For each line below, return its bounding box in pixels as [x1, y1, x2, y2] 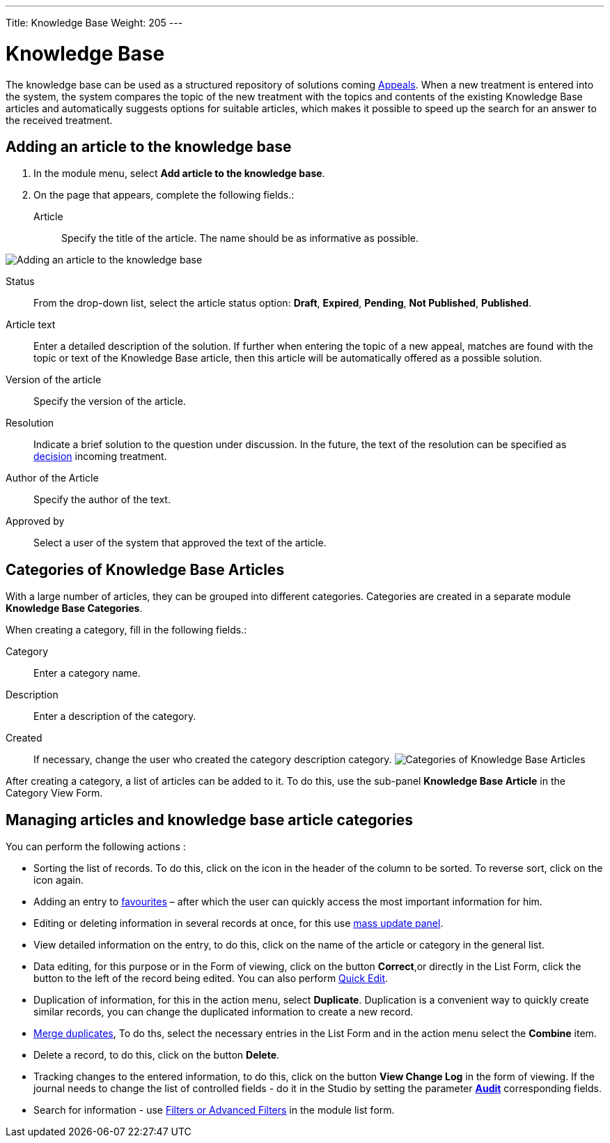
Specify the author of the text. [33, 493, 171, 506]
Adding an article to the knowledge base [6, 137, 292, 155]
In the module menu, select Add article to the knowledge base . [33, 167, 325, 180]
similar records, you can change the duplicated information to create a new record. [33, 1006, 414, 1018]
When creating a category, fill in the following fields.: [6, 624, 247, 636]
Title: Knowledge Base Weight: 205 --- [6, 17, 183, 29]
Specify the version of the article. [33, 395, 186, 408]
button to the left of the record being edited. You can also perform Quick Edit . [33, 972, 389, 985]
